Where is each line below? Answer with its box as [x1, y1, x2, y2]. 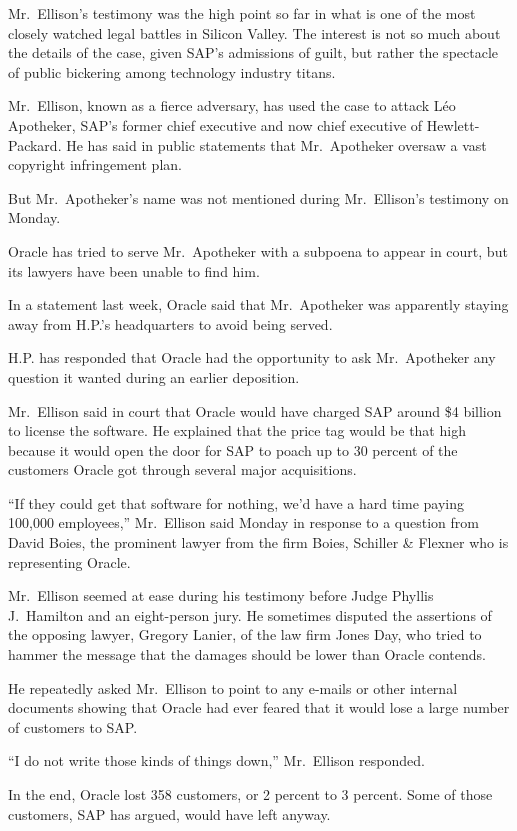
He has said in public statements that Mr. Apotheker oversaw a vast [66, 134, 487, 155]
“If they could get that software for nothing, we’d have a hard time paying [8, 492, 464, 513]
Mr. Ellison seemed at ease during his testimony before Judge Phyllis [8, 585, 434, 606]
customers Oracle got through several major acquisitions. [8, 459, 357, 480]
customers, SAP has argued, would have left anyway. [8, 803, 331, 824]
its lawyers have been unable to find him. [8, 260, 260, 281]
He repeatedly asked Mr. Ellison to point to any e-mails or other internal [8, 677, 458, 698]
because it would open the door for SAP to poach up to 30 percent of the [8, 439, 458, 460]
